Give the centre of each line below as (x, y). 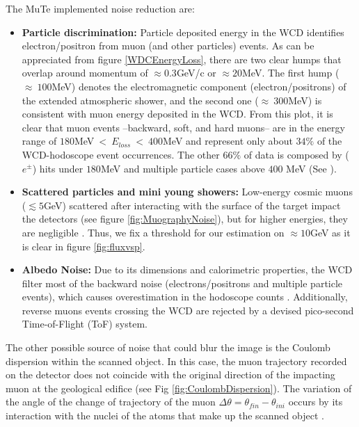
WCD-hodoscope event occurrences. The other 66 (127, 154)
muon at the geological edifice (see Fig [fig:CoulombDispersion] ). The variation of (179, 388)
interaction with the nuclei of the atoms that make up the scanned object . (165, 416)
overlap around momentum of (85, 73)
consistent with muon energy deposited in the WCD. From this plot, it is (177, 114)
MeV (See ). (311, 168)
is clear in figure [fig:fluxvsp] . (83, 246)
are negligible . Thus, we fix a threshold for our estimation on (153, 232)
